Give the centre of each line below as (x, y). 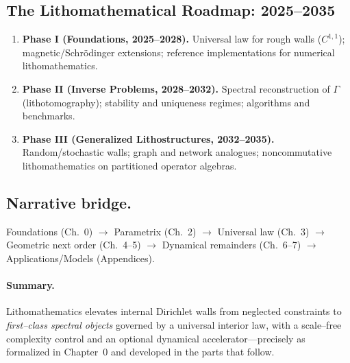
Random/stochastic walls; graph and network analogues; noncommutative (177, 152)
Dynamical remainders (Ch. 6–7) (232, 245)
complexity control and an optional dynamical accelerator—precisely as (156, 338)
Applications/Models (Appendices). (80, 258)
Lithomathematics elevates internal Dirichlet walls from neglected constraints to (174, 311)
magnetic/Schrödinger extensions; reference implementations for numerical (178, 52)
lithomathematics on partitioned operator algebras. (129, 165)
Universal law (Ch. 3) (263, 231)
